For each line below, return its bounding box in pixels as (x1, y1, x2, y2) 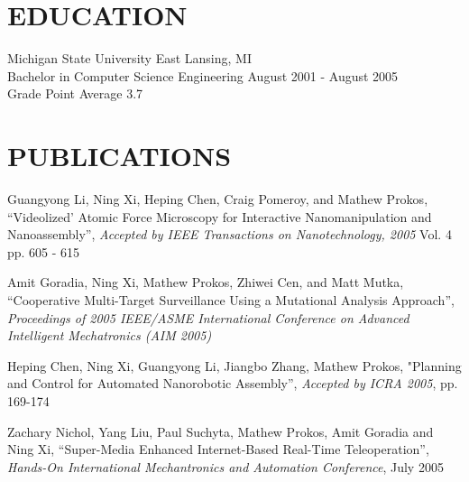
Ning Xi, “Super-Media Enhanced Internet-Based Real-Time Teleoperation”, (7, 440, 429, 459)
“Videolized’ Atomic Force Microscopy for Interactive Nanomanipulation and (7, 207, 432, 226)
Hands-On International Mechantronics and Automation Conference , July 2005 (7, 457, 444, 476)
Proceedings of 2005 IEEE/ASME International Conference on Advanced (7, 308, 409, 327)
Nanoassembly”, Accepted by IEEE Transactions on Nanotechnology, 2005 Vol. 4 (7, 225, 452, 244)
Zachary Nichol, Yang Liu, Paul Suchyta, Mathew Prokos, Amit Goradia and (7, 422, 434, 440)
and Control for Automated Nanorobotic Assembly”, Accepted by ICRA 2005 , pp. (7, 374, 458, 393)
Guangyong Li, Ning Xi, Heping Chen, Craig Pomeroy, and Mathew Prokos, (7, 190, 428, 209)
